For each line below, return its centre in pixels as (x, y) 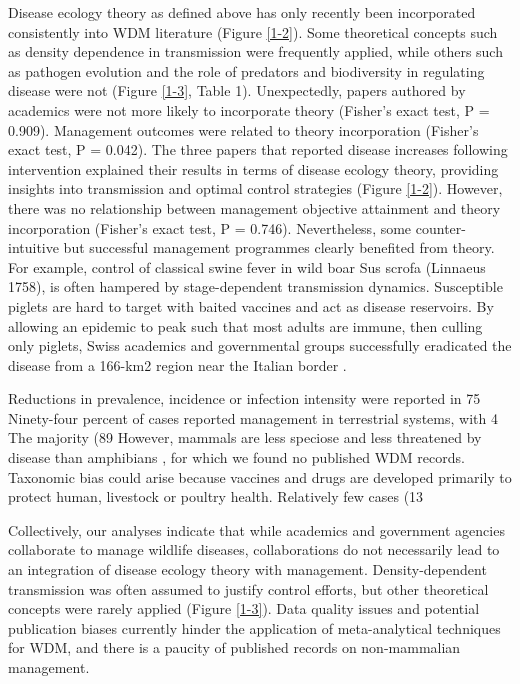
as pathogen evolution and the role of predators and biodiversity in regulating (246, 70)
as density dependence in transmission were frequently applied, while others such (255, 51)
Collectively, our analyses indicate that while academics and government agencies (256, 529)
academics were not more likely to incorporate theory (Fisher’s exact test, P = (249, 109)
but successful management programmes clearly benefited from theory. (279, 247)
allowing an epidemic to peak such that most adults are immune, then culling (245, 325)
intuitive (33, 247)
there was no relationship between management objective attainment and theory (254, 207)
